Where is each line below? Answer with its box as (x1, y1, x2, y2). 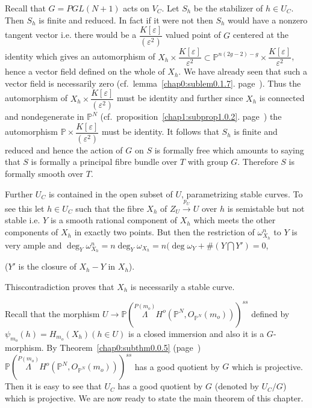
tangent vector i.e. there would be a (5, 28, 137, 41)
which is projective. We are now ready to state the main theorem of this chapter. (5, 391, 304, 404)
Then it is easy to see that (5, 380, 102, 392)
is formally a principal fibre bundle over (31, 155, 178, 168)
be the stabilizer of (193, 2, 263, 14)
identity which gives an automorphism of (5, 50, 155, 63)
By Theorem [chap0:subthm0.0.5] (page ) (46, 341, 201, 354)
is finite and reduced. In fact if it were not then (39, 13, 213, 26)
